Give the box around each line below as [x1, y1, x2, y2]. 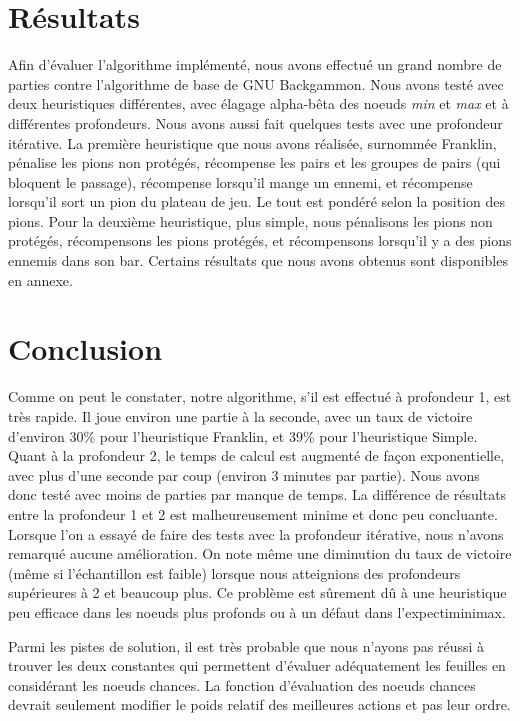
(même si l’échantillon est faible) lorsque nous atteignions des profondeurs [8, 562, 461, 583]
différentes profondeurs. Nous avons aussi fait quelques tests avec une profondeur [8, 112, 503, 133]
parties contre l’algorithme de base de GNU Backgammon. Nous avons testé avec [8, 73, 504, 94]
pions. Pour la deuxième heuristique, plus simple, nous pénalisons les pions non [8, 210, 493, 231]
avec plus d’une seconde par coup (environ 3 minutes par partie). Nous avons [8, 464, 480, 485]
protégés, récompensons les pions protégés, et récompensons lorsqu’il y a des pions [8, 230, 512, 251]
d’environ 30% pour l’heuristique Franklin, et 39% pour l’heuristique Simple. [8, 425, 478, 446]
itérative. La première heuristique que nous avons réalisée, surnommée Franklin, [8, 132, 497, 153]
